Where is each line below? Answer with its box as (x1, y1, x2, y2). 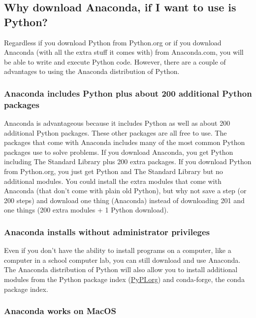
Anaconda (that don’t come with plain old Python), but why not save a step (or (4, 185, 247, 196)
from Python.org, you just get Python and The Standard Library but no (4, 166, 223, 177)
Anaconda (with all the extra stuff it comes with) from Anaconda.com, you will (4, 47, 244, 57)
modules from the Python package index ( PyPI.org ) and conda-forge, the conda (4, 274, 245, 284)
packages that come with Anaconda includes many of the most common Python (4, 137, 245, 147)
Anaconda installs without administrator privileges (4, 225, 210, 238)
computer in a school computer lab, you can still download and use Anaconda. (4, 254, 241, 265)
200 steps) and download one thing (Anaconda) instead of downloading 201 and (4, 195, 245, 205)
